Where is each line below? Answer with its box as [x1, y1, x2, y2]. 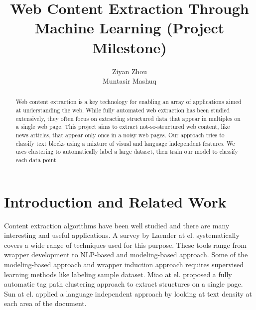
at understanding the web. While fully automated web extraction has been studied [15, 106, 230, 114]
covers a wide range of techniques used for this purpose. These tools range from [4, 239, 247, 250]
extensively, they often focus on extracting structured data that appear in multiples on [15, 114, 241, 122]
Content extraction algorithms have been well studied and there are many [4, 220, 230, 230]
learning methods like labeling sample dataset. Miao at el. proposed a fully [4, 269, 232, 279]
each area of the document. [4, 298, 87, 309]
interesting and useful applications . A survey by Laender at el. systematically [4, 230, 240, 240]
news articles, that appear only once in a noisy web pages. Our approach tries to [15, 131, 225, 139]
